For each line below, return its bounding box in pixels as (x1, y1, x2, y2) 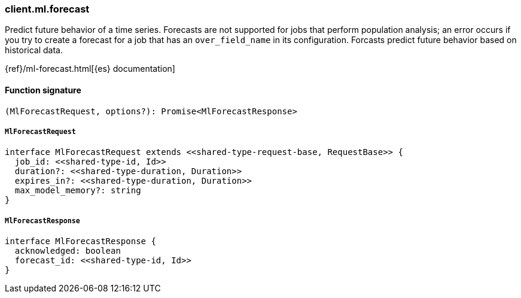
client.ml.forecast (5, 3, 90, 15)
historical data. (5, 45, 63, 56)
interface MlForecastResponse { (5, 236, 156, 247)
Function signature (5, 84, 81, 95)
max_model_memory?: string (14, 186, 141, 196)
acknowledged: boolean (14, 246, 121, 256)
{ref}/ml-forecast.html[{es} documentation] (5, 63, 175, 74)
